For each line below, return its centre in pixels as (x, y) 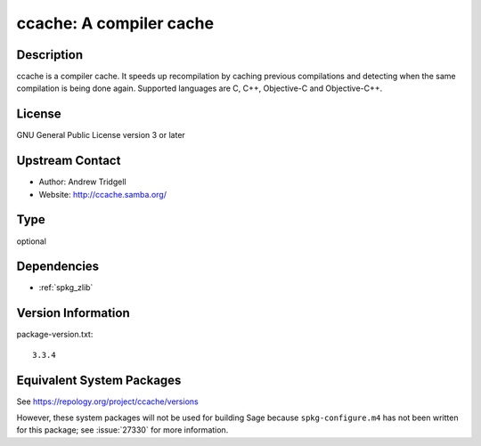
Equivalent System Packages (99, 380)
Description (50, 55)
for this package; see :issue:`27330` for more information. (122, 430)
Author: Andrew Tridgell (82, 182)
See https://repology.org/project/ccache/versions (108, 401)
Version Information (73, 313)
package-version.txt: (55, 335)
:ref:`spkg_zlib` (66, 288)
